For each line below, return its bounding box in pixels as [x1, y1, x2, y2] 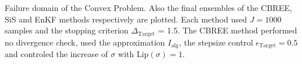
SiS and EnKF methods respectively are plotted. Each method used [5, 13, 247, 25]
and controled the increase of [5, 48, 108, 60]
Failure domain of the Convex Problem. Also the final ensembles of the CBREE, [5, 2, 292, 13]
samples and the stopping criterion [5, 24, 129, 36]
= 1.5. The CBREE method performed [158, 24, 297, 36]
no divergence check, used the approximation [5, 36, 165, 48]
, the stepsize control [179, 36, 254, 48]
